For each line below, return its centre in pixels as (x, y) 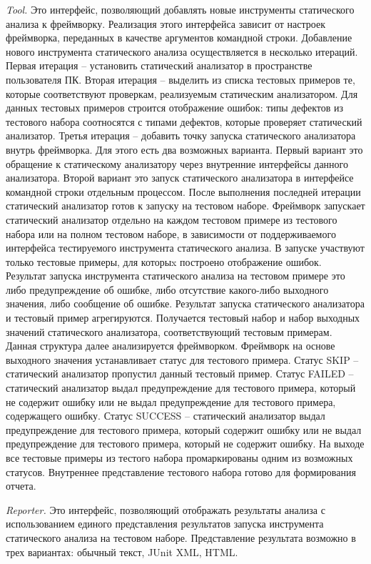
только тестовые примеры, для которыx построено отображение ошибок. (164, 261)
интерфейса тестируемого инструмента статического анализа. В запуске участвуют (185, 248)
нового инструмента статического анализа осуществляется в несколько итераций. (182, 51)
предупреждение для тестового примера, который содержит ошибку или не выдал (184, 429)
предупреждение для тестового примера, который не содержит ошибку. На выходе (185, 444)
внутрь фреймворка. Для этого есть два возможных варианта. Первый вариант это (184, 149)
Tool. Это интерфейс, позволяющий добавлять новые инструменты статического (180, 9)
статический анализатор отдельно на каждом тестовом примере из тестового (172, 219)
